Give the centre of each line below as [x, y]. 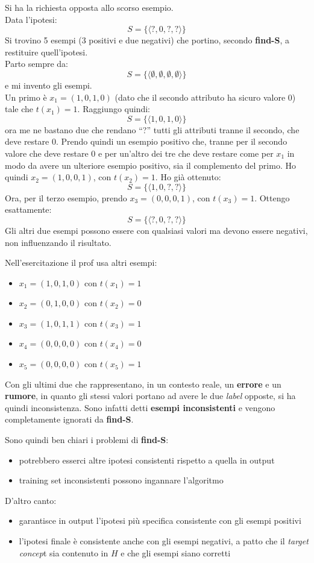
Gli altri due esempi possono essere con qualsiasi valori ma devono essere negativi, [156, 230]
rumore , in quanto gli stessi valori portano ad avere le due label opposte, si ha [150, 396]
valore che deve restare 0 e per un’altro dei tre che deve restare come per [139, 153]
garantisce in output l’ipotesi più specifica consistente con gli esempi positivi [160, 521]
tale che [19, 109]
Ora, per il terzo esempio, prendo [66, 197]
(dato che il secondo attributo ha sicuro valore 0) [205, 97]
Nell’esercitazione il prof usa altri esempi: [81, 263]
